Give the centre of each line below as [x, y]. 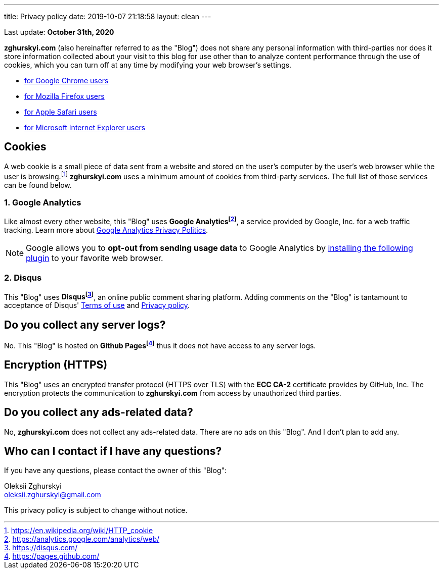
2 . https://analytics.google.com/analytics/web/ [82, 539]
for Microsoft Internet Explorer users [85, 127]
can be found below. [38, 185]
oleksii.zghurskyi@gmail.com [53, 495]
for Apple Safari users [61, 112]
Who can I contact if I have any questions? [113, 451]
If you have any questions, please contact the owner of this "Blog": [116, 471]
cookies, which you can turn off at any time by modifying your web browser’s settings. [148, 65]
